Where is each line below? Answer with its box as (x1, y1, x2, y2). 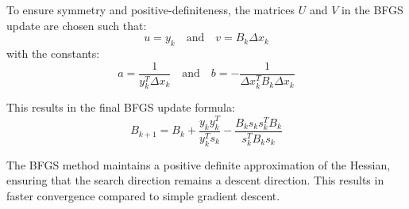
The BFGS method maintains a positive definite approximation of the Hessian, (6, 156, 391, 173)
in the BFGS (341, 2, 403, 17)
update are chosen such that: (6, 17, 147, 33)
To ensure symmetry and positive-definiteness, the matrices (6, 2, 295, 17)
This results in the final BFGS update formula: (6, 99, 235, 116)
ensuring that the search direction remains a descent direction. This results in (6, 172, 384, 188)
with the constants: (6, 44, 100, 61)
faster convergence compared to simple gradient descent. (6, 187, 280, 203)
